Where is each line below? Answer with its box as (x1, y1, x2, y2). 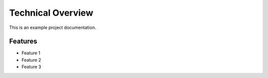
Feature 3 (21, 64, 42, 70)
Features (9, 37, 37, 46)
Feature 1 (21, 50, 41, 56)
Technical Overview (9, 7, 94, 18)
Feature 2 (21, 57, 42, 63)
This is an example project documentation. (9, 25, 96, 30)
